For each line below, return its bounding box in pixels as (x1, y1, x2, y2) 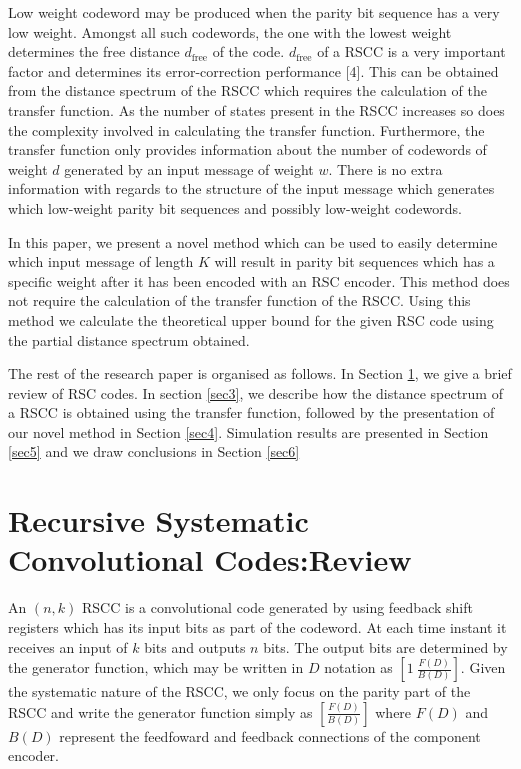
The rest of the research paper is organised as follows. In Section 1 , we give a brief (8, 363, 512, 384)
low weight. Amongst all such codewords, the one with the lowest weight (8, 21, 452, 42)
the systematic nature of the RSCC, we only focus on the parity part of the (8, 681, 471, 702)
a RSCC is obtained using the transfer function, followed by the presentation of (8, 402, 495, 423)
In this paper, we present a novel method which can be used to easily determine (8, 231, 498, 252)
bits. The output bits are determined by (263, 636, 508, 657)
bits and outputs (144, 636, 246, 657)
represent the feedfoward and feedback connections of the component (59, 725, 481, 746)
